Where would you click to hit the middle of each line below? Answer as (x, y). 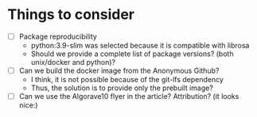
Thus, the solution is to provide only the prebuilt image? (122, 88)
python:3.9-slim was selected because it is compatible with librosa (140, 45)
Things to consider (71, 15)
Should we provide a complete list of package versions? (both (132, 54)
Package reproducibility (58, 36)
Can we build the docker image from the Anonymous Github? (119, 70)
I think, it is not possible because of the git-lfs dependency (127, 80)
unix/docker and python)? (73, 62)
